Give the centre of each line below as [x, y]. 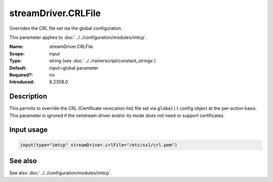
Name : [16, 47]
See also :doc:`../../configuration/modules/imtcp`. [61, 173]
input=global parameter [74, 68]
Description [28, 97]
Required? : [21, 75]
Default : [18, 68]
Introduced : [22, 82]
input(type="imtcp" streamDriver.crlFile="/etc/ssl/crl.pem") [99, 145]
